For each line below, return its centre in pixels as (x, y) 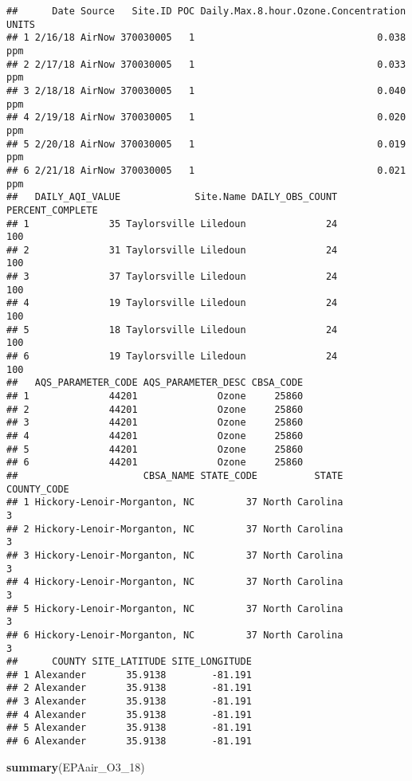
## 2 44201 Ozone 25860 (155, 409)
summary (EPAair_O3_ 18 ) (76, 766)
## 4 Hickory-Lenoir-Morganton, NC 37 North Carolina (175, 582)
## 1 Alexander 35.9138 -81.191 (129, 675)
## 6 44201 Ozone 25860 (155, 463)
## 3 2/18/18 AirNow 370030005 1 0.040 (206, 90)
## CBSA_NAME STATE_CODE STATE (175, 475)
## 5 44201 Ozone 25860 (155, 449)
